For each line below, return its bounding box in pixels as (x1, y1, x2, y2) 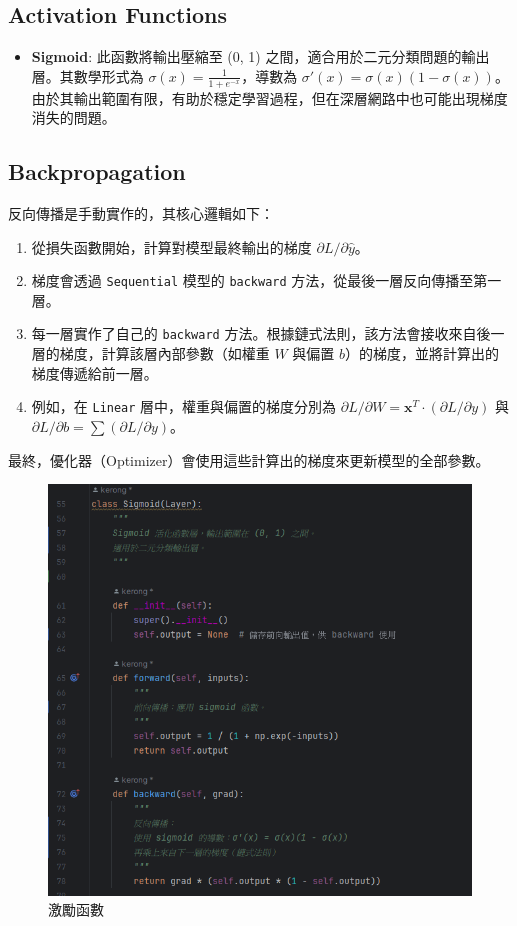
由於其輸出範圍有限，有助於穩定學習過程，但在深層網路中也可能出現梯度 (31, 87, 508, 108)
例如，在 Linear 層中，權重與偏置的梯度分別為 (31, 396, 337, 417)
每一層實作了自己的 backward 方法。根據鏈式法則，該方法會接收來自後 (31, 323, 491, 344)
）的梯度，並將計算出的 (345, 343, 500, 364)
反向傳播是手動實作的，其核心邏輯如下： (8, 203, 274, 224)
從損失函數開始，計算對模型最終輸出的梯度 (31, 236, 312, 257)
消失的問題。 (31, 107, 116, 128)
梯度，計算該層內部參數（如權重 (59, 343, 270, 364)
